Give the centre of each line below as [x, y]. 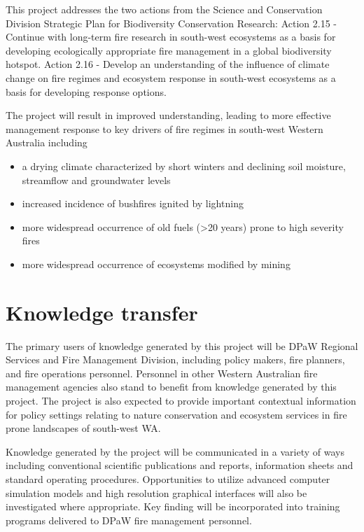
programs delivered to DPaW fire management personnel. [129, 520]
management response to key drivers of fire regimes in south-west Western [164, 128]
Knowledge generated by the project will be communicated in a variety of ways [175, 451]
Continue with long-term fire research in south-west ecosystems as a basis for [171, 37]
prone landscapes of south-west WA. [83, 428]
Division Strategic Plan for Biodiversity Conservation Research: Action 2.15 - [171, 23]
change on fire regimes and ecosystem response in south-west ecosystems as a [171, 77]
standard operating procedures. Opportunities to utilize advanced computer [168, 478]
